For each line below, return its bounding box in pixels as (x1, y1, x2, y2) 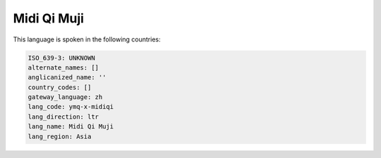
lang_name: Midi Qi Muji (28, 123, 114, 131)
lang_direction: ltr (28, 112, 99, 121)
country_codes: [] (28, 83, 92, 91)
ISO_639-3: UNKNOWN (28, 53, 95, 62)
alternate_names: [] (28, 63, 99, 72)
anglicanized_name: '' (28, 74, 107, 81)
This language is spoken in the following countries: (13, 35, 161, 44)
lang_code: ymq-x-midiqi (28, 103, 114, 111)
